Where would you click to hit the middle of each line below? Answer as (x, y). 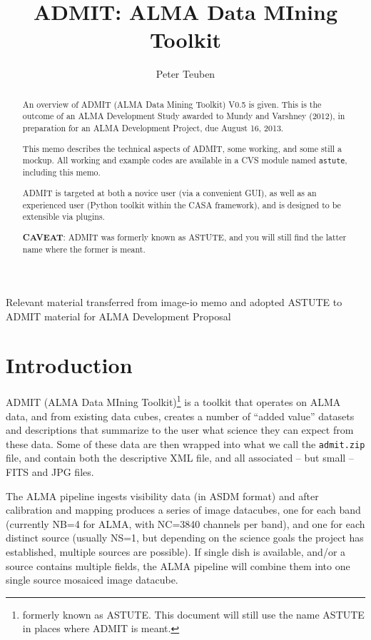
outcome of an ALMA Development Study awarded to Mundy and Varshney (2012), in (184, 116)
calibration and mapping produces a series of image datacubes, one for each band (183, 510)
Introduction (69, 365)
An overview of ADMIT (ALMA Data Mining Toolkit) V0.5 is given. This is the (172, 104)
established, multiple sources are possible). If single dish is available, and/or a (176, 552)
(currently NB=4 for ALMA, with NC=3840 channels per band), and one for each (185, 523)
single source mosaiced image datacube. (92, 580)
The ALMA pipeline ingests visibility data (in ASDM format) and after (162, 496)
